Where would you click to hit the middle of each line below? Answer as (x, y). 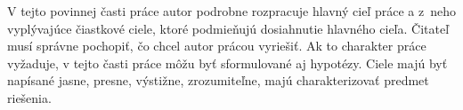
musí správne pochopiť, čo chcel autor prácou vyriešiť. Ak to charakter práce (217, 46)
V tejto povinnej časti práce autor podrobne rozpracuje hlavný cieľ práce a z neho (231, 11)
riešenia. (29, 97)
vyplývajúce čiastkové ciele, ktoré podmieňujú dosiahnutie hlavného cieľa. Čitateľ (228, 28)
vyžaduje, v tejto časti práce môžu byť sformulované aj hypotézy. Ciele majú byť (227, 63)
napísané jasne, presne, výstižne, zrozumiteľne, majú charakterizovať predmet (218, 80)
